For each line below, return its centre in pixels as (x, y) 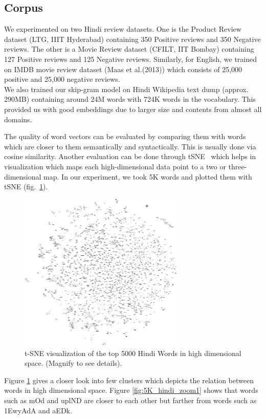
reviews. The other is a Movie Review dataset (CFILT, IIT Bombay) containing (129, 49)
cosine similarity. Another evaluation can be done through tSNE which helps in (130, 156)
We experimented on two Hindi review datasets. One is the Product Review (123, 29)
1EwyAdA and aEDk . (38, 410)
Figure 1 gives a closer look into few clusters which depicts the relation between (129, 380)
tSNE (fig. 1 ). (26, 186)
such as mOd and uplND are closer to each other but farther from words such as (130, 400)
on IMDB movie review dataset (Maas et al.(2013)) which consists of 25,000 (123, 69)
